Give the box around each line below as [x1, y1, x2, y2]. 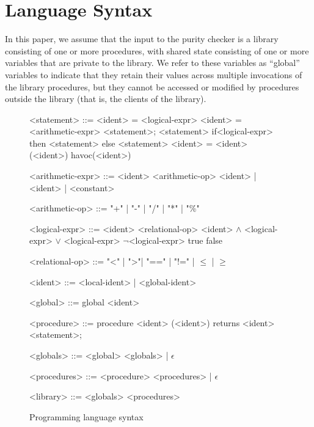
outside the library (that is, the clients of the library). [5, 92, 206, 105]
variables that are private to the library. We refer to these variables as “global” [5, 56, 300, 69]
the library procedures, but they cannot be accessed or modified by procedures [5, 80, 299, 93]
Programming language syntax [29, 410, 144, 423]
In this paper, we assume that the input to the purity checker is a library [5, 32, 279, 45]
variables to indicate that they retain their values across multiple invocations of [5, 68, 302, 81]
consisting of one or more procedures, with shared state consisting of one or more [5, 44, 309, 57]
